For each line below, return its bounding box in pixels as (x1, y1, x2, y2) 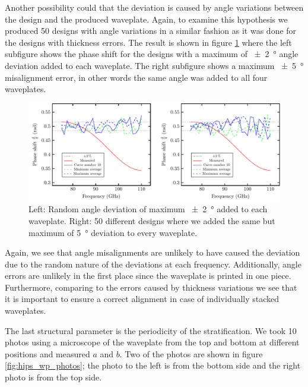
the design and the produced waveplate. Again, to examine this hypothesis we (5, 12, 288, 25)
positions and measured (5, 347, 90, 360)
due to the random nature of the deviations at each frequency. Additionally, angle (5, 257, 301, 270)
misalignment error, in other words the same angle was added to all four (5, 71, 268, 83)
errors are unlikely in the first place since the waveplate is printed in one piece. (5, 269, 291, 282)
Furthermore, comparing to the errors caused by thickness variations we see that (5, 281, 297, 293)
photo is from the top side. (5, 371, 102, 383)
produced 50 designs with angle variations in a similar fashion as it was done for (5, 24, 297, 37)
